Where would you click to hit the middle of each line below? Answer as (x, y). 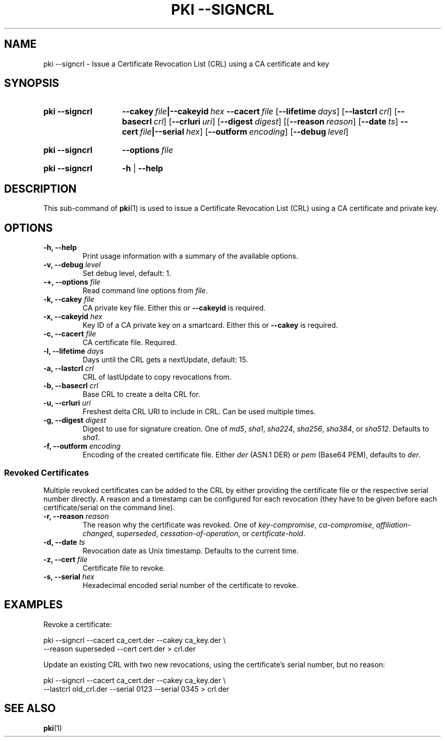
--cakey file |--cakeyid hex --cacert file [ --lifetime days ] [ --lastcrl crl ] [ (260, 112)
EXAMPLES (34, 605)
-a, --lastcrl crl (69, 368)
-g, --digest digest (75, 420)
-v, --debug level (72, 265)
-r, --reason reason (76, 516)
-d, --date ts (64, 542)
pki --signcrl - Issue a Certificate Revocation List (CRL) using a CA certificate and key (186, 64)
